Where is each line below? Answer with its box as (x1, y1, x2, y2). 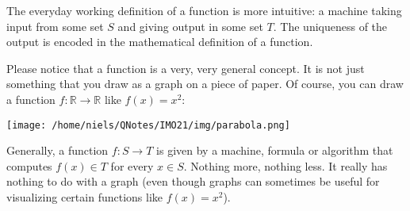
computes (6, 157, 52, 174)
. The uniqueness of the (273, 17, 388, 34)
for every (110, 157, 154, 174)
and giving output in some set (117, 17, 263, 34)
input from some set (6, 17, 104, 34)
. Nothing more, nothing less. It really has (183, 157, 388, 174)
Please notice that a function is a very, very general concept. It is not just (6, 59, 365, 76)
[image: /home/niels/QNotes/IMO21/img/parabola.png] (6, 119, 290, 131)
